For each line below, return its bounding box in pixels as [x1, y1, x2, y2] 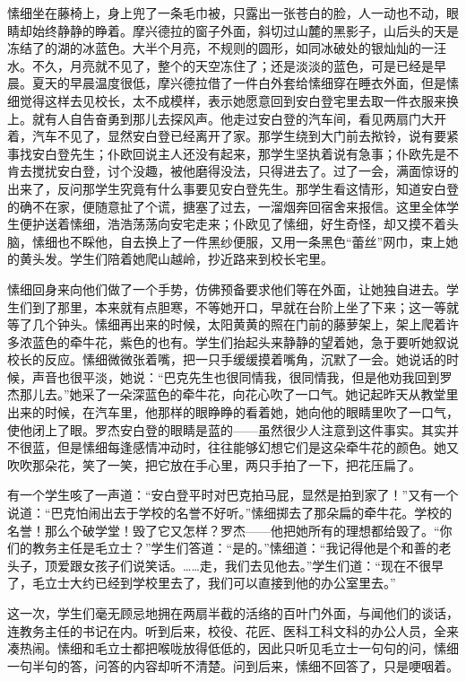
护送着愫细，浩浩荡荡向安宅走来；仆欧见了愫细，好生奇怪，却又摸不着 [31, 214, 446, 233]
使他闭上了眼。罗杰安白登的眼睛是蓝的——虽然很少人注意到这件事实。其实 [7, 420, 446, 439]
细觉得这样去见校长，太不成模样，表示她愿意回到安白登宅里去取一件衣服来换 [7, 91, 459, 109]
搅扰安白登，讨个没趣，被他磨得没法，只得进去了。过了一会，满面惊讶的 [31, 162, 459, 180]
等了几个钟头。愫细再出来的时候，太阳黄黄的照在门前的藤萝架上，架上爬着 [7, 315, 446, 334]
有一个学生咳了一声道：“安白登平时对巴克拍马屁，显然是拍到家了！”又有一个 [7, 485, 459, 504]
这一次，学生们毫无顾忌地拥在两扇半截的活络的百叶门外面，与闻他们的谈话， [7, 604, 459, 622]
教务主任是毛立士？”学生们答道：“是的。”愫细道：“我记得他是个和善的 [31, 538, 439, 557]
